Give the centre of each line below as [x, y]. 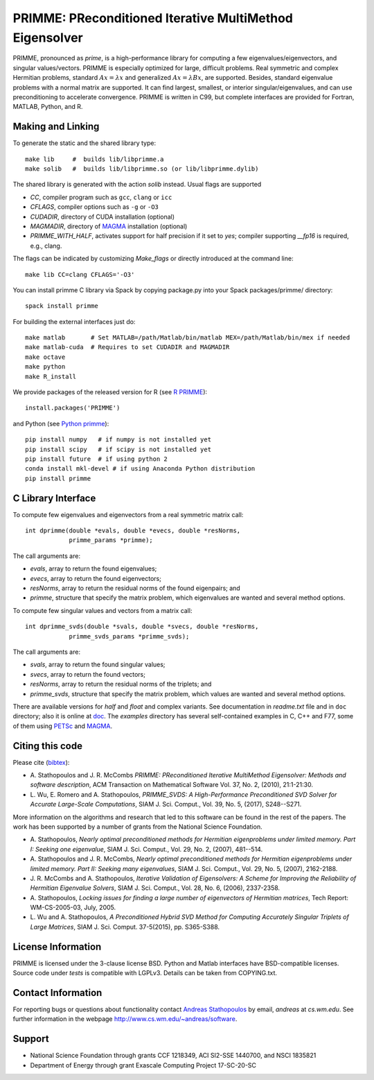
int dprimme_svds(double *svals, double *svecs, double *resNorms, [142, 627]
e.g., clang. [46, 246]
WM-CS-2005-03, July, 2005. [73, 908]
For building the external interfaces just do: [74, 321]
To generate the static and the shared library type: [84, 143]
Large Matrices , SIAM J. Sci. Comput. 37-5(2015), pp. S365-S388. [125, 927]
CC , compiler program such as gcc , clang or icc [101, 197]
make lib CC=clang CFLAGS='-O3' [80, 275]
